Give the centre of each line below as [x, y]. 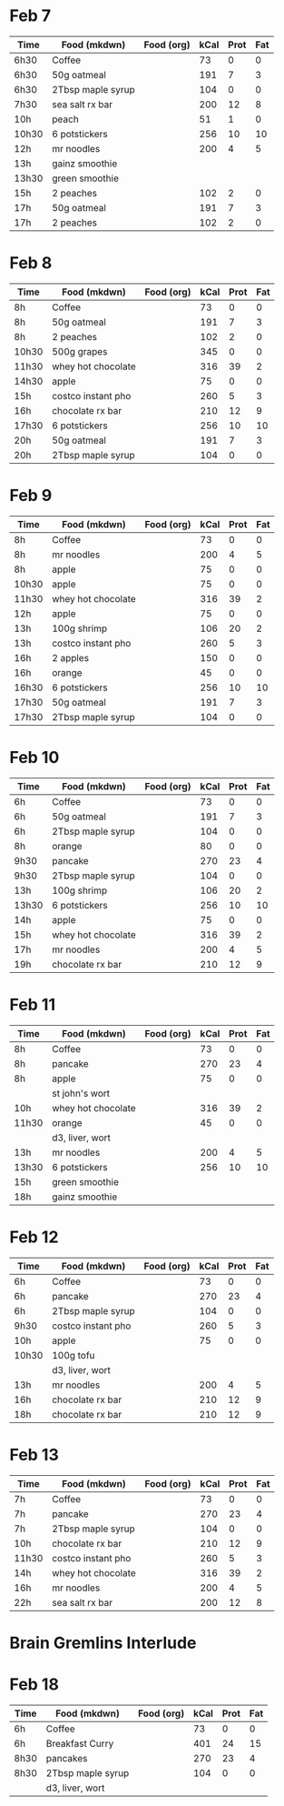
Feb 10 [34, 758]
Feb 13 [34, 1455]
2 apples [70, 657]
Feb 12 [34, 1237]
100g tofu [73, 1355]
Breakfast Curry [80, 1743]
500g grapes [79, 351]
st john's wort [81, 1093]
